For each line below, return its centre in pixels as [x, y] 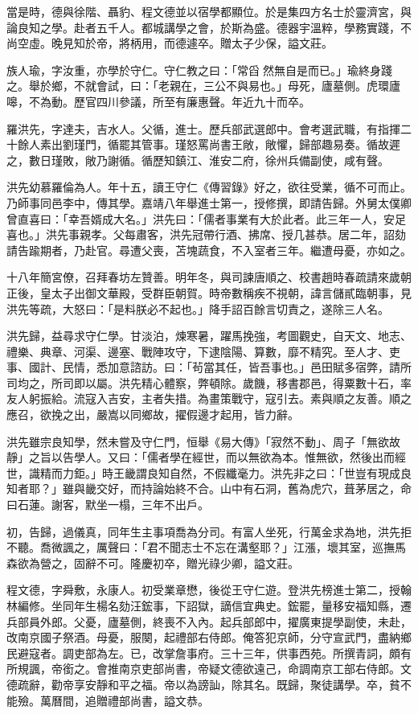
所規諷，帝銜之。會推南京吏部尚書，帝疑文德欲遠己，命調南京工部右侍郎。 [203, 669]
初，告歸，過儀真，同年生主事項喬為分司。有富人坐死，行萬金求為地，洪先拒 [209, 531]
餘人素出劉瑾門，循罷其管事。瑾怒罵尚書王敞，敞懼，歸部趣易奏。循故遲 [209, 144]
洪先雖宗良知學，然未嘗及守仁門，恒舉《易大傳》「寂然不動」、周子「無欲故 [203, 441]
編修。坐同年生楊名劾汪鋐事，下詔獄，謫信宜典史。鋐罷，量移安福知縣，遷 [214, 605]
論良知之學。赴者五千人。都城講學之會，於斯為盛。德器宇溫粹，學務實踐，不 [209, 27]
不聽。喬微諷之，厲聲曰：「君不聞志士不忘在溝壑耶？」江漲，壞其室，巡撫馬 [206, 547]
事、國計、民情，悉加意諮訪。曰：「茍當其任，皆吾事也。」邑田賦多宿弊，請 [203, 367]
